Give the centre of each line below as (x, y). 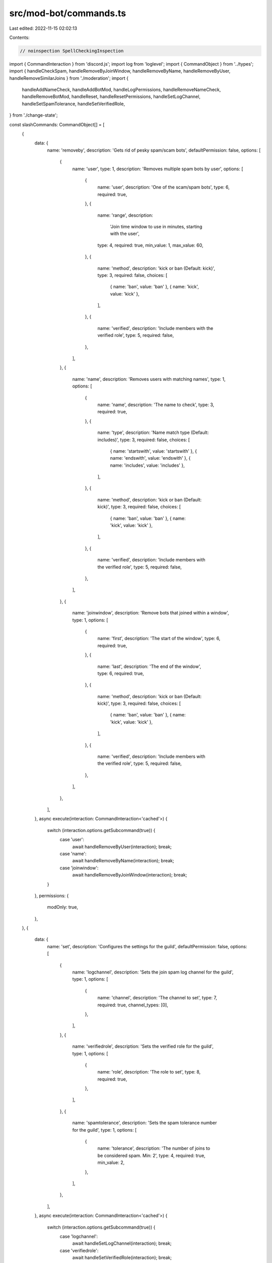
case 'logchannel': (79, 1236)
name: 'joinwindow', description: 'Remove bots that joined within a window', (151, 613)
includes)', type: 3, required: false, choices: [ (144, 440)
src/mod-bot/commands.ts (68, 13)
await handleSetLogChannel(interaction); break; (122, 1243)
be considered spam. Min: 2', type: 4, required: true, (152, 1155)
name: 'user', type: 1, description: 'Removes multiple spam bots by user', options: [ (158, 169)
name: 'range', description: (125, 215)
